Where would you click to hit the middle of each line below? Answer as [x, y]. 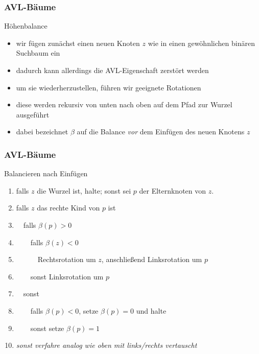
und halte [151, 310]
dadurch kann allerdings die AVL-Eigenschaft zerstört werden [112, 70]
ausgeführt [33, 114]
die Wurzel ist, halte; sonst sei [84, 190]
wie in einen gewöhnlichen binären [201, 43]
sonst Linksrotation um [67, 276]
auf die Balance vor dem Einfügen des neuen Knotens [161, 132]
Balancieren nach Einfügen [46, 173]
